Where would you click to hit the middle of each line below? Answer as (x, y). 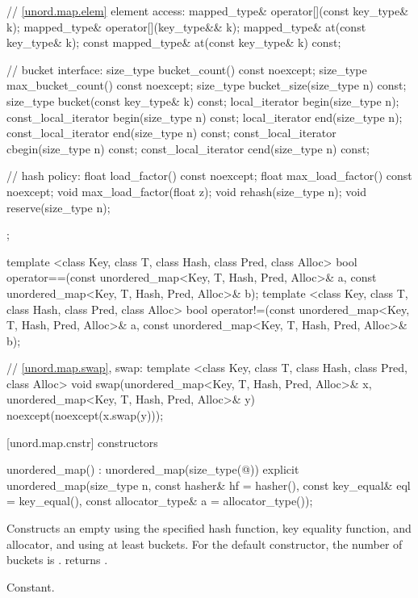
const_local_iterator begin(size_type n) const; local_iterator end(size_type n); (205, 117)
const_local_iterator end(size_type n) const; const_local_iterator (171, 133)
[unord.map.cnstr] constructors (82, 442)
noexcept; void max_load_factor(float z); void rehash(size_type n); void (186, 191)
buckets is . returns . (57, 560)
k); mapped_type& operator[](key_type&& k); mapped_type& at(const (186, 26)
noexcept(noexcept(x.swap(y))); (85, 415)
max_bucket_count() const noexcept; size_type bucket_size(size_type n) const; (207, 85)
